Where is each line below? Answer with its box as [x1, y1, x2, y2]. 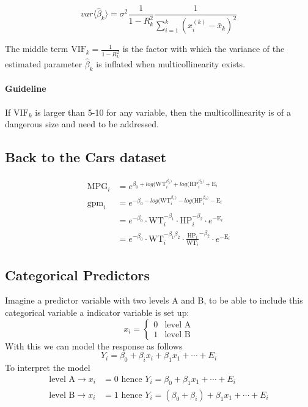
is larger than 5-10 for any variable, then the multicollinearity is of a [35, 105, 291, 118]
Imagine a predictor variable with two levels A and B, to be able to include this [5, 294, 303, 307]
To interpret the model [5, 361, 90, 374]
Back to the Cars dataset [5, 147, 167, 166]
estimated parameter [5, 57, 82, 70]
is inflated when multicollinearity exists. [96, 57, 246, 70]
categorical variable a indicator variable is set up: [5, 306, 189, 319]
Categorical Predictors [5, 265, 150, 284]
